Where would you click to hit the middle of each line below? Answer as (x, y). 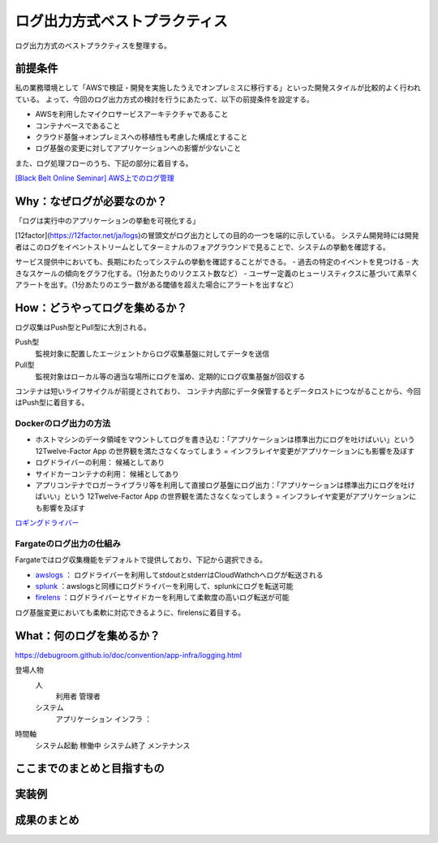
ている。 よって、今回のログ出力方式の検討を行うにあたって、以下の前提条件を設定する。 (164, 99)
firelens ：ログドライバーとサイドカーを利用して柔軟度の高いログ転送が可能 (162, 598)
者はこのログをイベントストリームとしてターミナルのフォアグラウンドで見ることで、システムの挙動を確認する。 (203, 247)
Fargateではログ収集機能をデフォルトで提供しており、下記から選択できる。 (141, 560)
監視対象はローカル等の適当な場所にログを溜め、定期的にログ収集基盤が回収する (170, 376)
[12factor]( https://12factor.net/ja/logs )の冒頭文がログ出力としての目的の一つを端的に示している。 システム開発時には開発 (217, 236)
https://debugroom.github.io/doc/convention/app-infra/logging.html (129, 655)
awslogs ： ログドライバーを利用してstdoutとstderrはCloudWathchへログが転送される (179, 575)
